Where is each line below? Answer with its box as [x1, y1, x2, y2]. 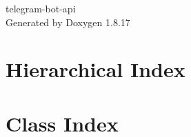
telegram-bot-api [6, 1, 76, 15]
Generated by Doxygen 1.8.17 [6, 14, 130, 29]
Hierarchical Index [6, 55, 185, 83]
